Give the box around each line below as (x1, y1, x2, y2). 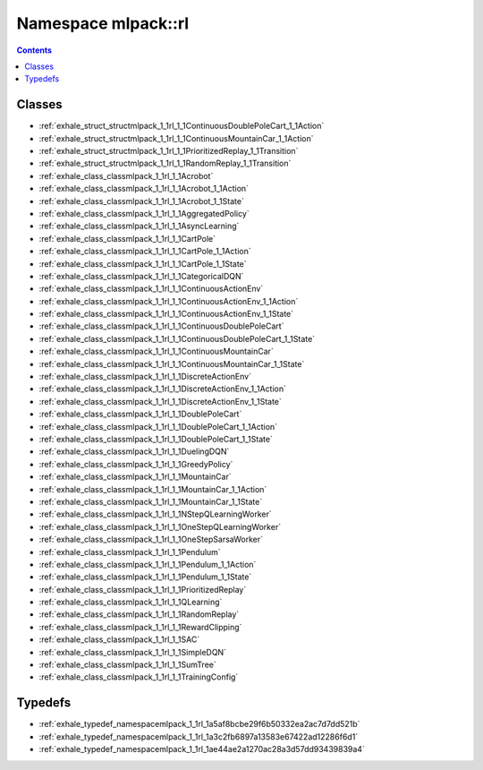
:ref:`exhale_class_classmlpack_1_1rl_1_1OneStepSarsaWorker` (38, 534, 264, 545)
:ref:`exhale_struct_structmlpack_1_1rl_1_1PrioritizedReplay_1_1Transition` (38, 146, 299, 157)
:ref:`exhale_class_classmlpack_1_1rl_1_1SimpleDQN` (38, 646, 227, 657)
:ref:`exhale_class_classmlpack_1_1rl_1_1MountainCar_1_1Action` (38, 483, 267, 494)
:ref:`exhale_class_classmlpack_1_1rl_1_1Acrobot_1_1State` (38, 195, 245, 206)
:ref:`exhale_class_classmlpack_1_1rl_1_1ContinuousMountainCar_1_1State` (38, 358, 305, 369)
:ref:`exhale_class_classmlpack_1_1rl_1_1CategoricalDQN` (38, 270, 244, 281)
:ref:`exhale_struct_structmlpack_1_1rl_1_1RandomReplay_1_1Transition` (38, 158, 292, 169)
